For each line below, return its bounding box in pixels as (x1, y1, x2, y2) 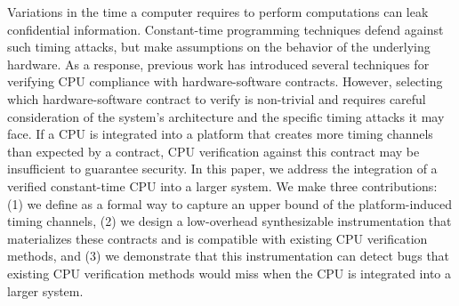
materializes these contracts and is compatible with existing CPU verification (7, 229, 428, 247)
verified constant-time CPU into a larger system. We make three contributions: (7, 176, 438, 195)
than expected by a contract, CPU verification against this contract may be (7, 141, 420, 160)
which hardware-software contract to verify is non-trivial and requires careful (7, 89, 426, 108)
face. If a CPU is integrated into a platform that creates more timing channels (7, 125, 433, 143)
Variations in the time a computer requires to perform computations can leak (7, 3, 429, 20)
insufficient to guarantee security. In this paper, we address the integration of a (7, 159, 438, 178)
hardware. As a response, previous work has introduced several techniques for (7, 54, 430, 73)
